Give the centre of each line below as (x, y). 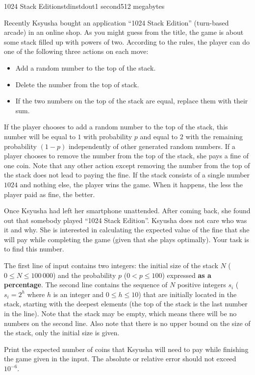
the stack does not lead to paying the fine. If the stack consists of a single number (127, 175)
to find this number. (34, 249)
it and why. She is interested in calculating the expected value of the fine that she (127, 230)
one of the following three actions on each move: (76, 51)
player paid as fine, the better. (50, 194)
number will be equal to (40, 136)
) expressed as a (187, 275)
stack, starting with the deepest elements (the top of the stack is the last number (126, 304)
